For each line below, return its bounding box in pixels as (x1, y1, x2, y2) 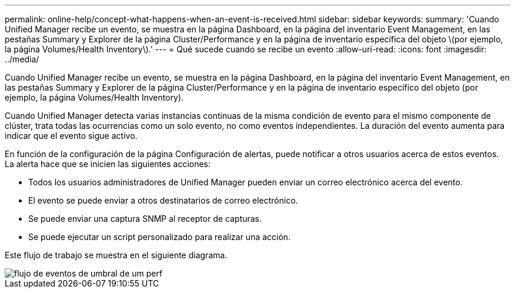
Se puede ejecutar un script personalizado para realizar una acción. (28, 232, 291, 242)
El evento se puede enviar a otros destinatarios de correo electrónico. (28, 195, 298, 205)
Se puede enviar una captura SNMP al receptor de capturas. (28, 214, 262, 224)
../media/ (5, 54, 39, 64)
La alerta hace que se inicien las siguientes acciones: (5, 159, 211, 169)
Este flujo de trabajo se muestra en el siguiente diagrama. (5, 250, 228, 260)
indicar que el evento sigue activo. (5, 131, 138, 141)
